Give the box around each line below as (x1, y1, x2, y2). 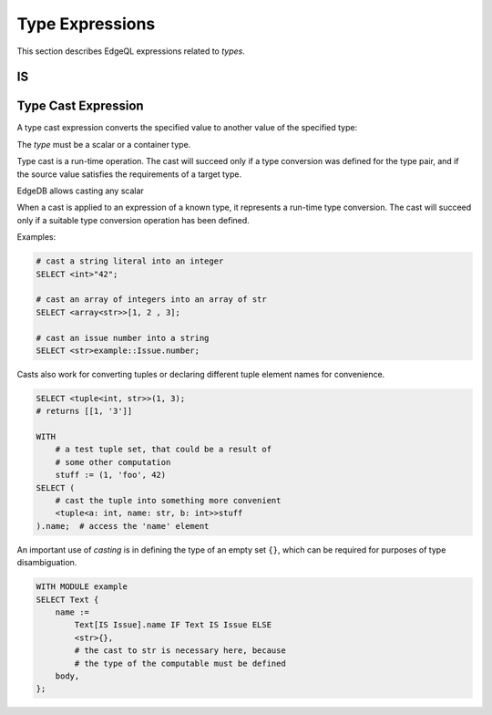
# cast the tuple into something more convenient (55, 495, 282, 506)
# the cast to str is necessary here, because (74, 646, 286, 656)
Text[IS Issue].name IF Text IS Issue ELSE (74, 620, 272, 630)
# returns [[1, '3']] (36, 406, 133, 417)
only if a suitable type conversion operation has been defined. (16, 214, 250, 225)
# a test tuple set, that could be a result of (55, 444, 272, 455)
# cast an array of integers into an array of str (36, 295, 268, 305)
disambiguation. (16, 557, 77, 568)
